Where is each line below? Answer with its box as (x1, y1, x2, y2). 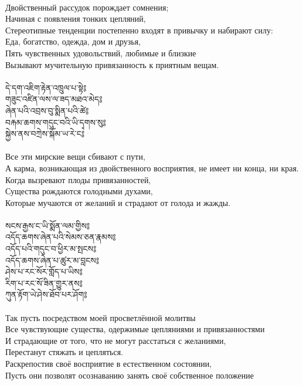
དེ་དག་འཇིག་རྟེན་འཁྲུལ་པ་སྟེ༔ (5, 81, 87, 93)
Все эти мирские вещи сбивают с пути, (5, 150, 145, 163)
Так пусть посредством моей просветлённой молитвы (5, 311, 196, 323)
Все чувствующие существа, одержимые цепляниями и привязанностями (5, 323, 265, 335)
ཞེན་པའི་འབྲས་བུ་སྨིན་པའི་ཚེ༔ (5, 104, 89, 116)
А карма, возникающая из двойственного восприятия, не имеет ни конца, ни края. (5, 161, 299, 174)
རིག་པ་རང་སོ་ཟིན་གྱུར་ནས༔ (5, 276, 83, 289)
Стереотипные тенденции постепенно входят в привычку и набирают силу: (5, 23, 273, 36)
